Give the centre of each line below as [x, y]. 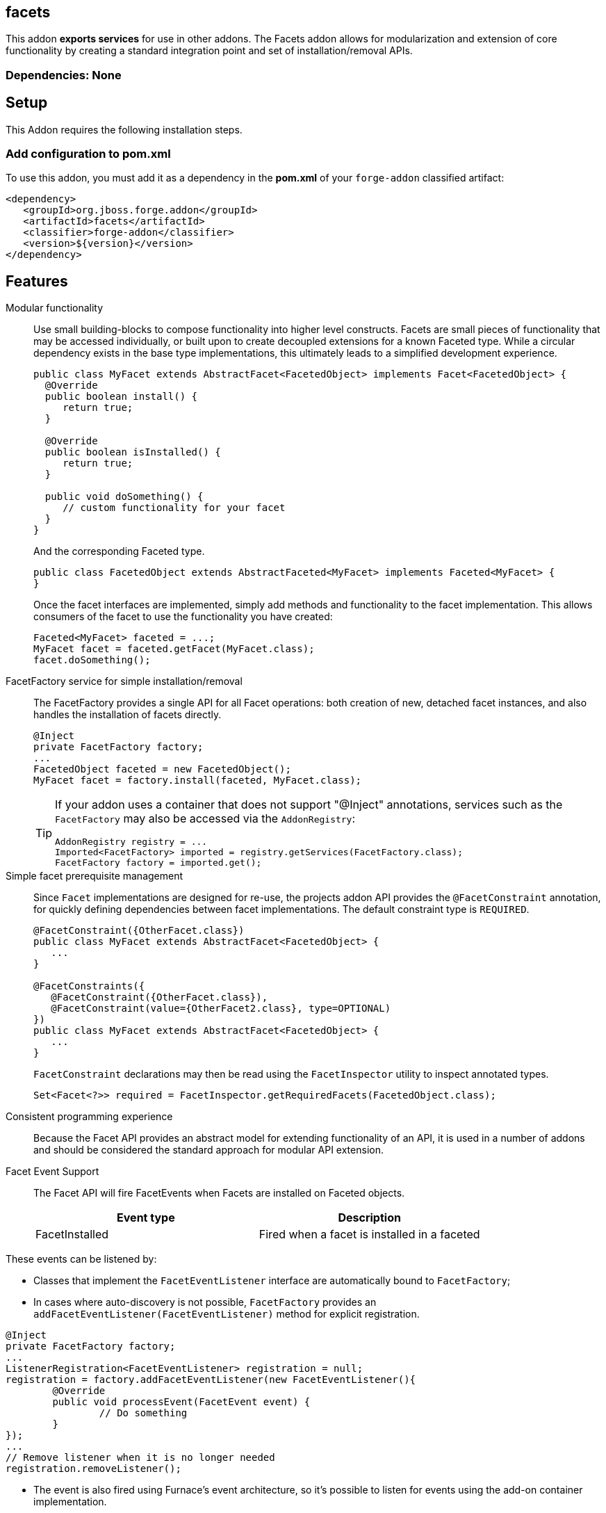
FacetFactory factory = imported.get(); [158, 863]
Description [369, 1218]
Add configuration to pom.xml [88, 154]
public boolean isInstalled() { [133, 452]
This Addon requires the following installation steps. [124, 129]
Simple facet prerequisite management [95, 876]
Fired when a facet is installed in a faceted [369, 1235]
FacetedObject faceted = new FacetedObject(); [162, 769]
